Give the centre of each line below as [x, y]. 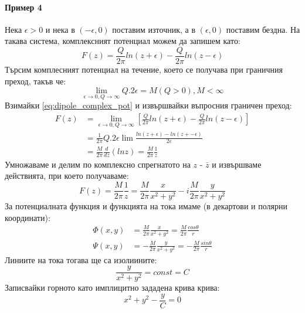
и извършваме [237, 164]
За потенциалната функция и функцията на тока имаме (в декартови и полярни [146, 206]
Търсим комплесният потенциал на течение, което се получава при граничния [144, 69]
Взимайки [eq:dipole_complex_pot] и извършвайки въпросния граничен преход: [148, 105]
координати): [28, 217]
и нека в [60, 29]
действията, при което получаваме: [67, 176]
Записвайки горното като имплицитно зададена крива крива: [112, 288]
